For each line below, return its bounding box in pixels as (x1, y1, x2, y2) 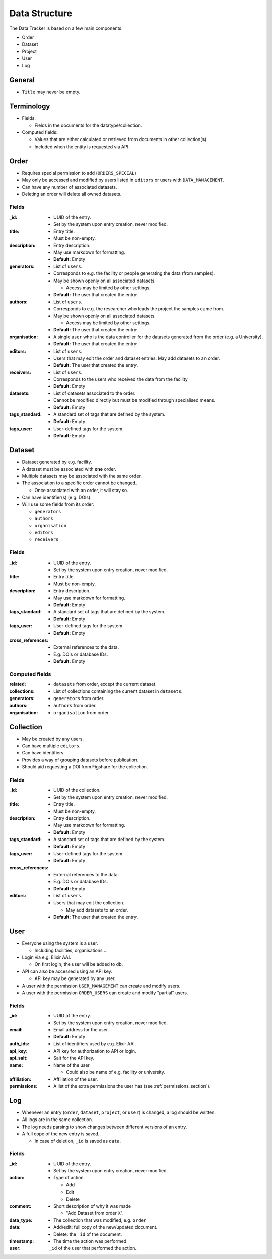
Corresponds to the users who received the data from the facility (53, 376, 188, 382)
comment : (9, 1203, 32, 1209)
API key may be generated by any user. (34, 975, 116, 982)
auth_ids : (9, 1040, 30, 1047)
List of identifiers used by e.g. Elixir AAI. (53, 1040, 137, 1047)
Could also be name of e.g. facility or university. (66, 1069, 166, 1075)
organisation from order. (53, 709, 110, 715)
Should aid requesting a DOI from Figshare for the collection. (22, 764, 148, 770)
